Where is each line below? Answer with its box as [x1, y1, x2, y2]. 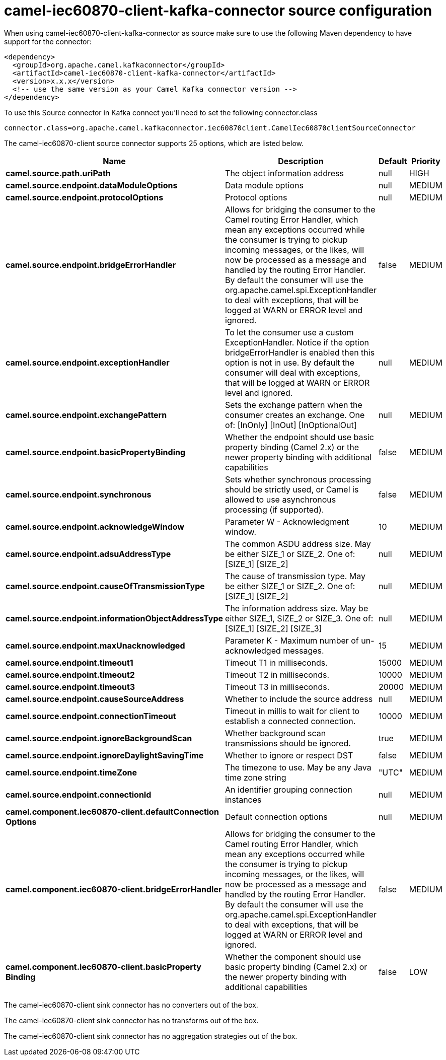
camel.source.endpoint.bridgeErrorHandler [6, 259, 176, 270]
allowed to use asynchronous [225, 494, 336, 505]
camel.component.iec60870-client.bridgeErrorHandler [6, 884, 222, 894]
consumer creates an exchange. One [225, 409, 365, 420]
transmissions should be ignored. [225, 738, 351, 748]
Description [278, 156, 324, 166]
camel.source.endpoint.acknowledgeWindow [6, 521, 184, 532]
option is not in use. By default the [225, 357, 354, 368]
